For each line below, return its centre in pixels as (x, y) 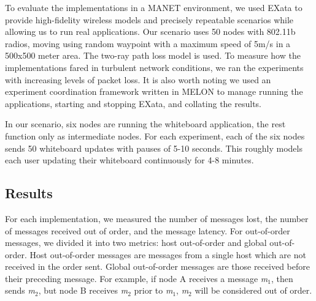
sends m (20, 290)
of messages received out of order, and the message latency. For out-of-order (148, 230)
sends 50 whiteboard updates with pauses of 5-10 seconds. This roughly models (154, 148)
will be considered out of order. (253, 290)
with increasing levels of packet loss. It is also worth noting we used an (138, 79)
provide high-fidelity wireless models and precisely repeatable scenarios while (149, 19)
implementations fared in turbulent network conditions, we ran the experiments (154, 67)
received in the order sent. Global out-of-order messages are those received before (157, 266)
